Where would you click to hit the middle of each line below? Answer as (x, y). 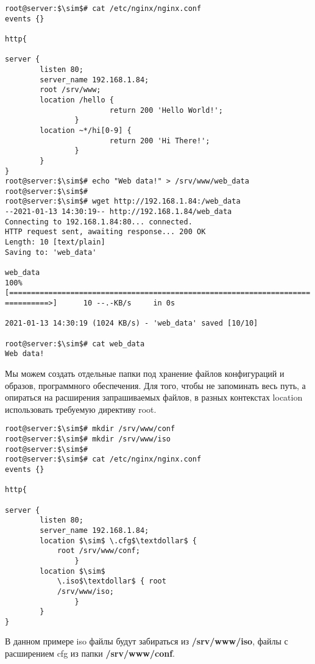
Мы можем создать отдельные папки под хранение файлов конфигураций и (145, 373)
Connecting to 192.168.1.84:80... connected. (99, 222)
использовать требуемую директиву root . (81, 409)
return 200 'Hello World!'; (166, 110)
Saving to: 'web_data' (51, 252)
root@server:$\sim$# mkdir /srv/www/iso (88, 439)
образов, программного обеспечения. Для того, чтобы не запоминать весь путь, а (155, 385)
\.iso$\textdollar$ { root (111, 581)
